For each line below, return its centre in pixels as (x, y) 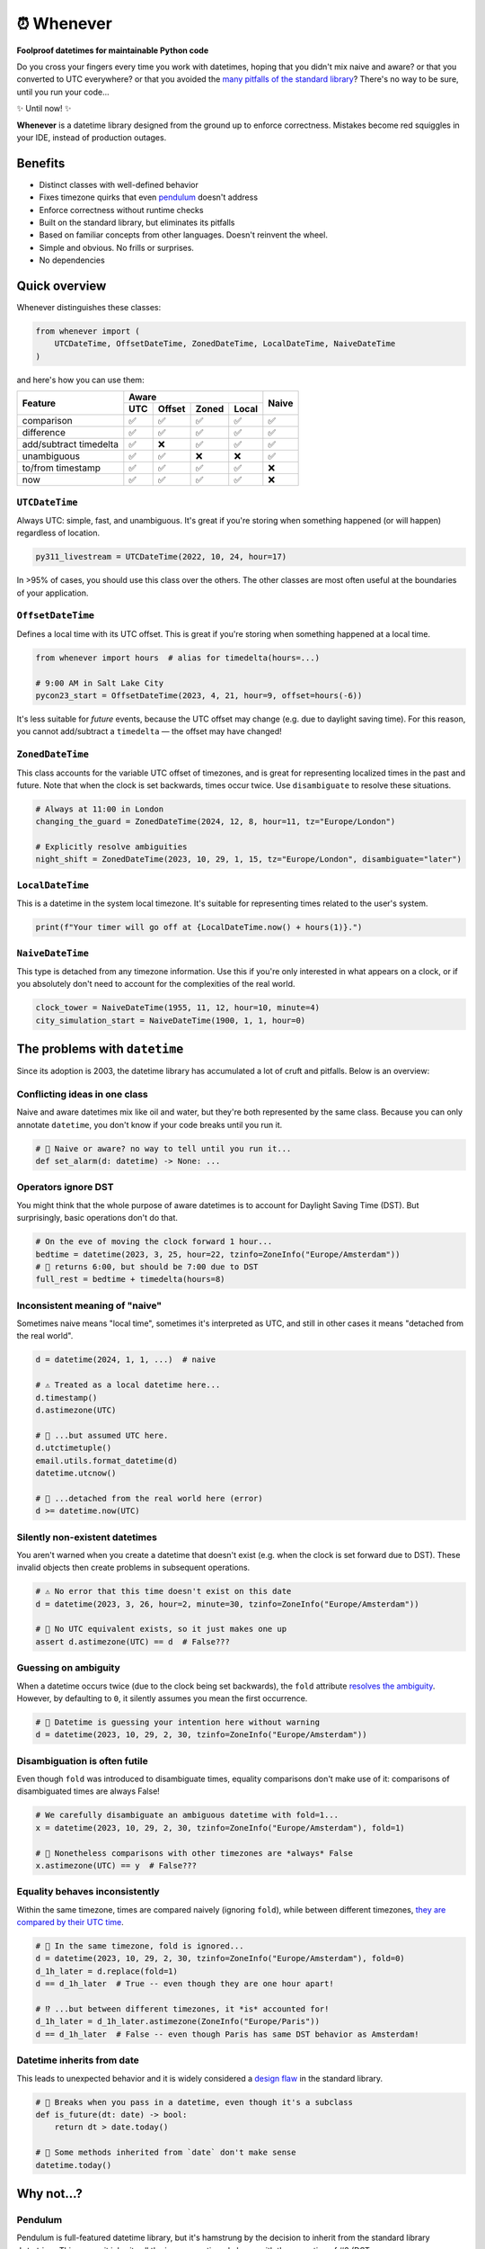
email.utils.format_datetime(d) (107, 1461)
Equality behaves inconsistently (88, 1892)
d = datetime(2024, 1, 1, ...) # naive (125, 1360)
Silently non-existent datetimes (87, 1537)
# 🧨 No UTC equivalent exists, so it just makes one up (161, 1629)
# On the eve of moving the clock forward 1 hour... (154, 1242)
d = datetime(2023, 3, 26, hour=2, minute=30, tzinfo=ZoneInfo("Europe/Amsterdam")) (227, 1604)
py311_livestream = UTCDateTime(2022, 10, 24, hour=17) (161, 557)
